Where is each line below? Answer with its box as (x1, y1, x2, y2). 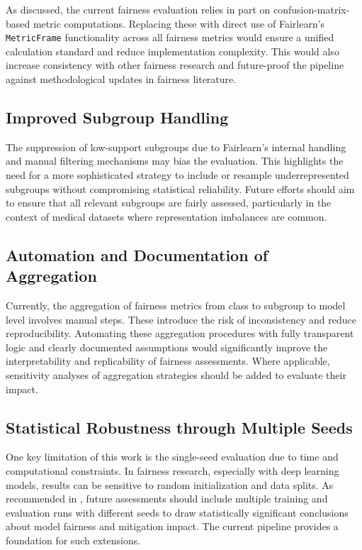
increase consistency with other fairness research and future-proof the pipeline (6, 57, 344, 72)
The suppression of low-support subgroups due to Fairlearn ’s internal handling (6, 139, 346, 154)
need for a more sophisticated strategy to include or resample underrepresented (6, 167, 349, 182)
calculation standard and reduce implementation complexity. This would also (6, 43, 339, 58)
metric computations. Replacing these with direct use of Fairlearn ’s (33, 16, 325, 31)
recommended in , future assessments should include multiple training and (6, 491, 328, 506)
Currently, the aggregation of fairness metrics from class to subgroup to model (6, 297, 346, 312)
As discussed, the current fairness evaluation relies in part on (6, 2, 271, 16)
